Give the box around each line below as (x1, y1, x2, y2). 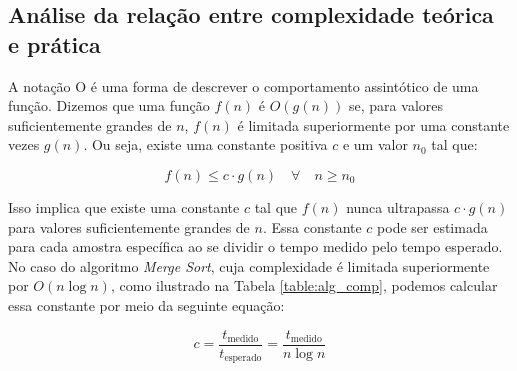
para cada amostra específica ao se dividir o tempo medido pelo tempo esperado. (8, 236, 503, 257)
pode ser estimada (377, 216, 488, 237)
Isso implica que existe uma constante (8, 196, 240, 217)
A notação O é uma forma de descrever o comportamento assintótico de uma (8, 75, 479, 96)
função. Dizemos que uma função (8, 95, 210, 116)
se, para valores (349, 95, 443, 116)
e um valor (342, 134, 408, 155)
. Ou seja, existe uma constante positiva (83, 134, 328, 155)
